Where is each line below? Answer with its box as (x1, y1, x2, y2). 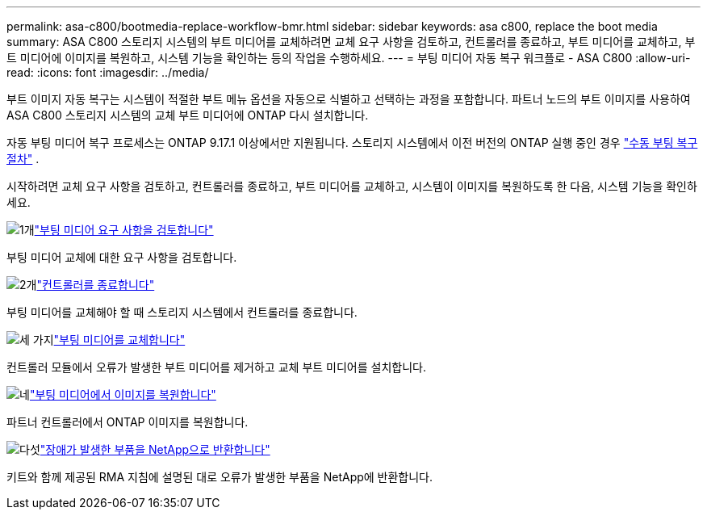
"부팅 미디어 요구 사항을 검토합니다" (34, 223, 214, 237)
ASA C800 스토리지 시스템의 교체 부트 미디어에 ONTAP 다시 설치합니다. (6, 108, 369, 122)
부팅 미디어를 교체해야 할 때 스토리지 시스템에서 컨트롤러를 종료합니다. (6, 305, 358, 319)
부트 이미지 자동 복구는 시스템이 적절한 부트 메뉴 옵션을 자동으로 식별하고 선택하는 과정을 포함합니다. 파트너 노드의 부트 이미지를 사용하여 (6, 92, 691, 106)
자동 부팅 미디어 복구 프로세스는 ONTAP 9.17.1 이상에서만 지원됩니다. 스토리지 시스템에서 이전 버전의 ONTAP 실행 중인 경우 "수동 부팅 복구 (6, 136, 698, 149)
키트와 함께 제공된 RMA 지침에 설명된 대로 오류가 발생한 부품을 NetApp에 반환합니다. (6, 470, 433, 484)
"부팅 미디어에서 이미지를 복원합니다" (29, 388, 216, 401)
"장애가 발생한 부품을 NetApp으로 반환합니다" (40, 443, 270, 456)
